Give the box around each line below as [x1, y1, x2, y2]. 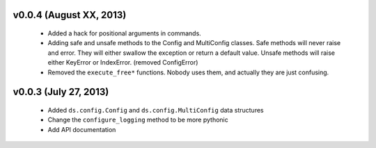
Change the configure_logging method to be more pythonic [47, 115, 229, 124]
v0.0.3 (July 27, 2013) [13, 86, 109, 98]
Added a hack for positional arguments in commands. [47, 29, 201, 38]
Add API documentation [47, 125, 116, 133]
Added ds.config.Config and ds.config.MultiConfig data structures [47, 106, 264, 114]
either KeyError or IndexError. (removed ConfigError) [47, 58, 198, 67]
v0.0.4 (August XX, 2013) [13, 9, 127, 21]
